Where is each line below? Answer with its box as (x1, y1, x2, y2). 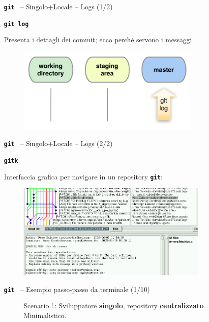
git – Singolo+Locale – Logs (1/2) (4, 1, 113, 11)
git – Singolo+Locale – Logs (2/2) (4, 138, 113, 148)
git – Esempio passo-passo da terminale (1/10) (4, 284, 150, 294)
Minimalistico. (24, 310, 66, 321)
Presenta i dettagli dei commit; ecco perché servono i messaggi (4, 34, 192, 45)
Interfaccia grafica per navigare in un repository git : (4, 171, 163, 181)
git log (4, 20, 29, 28)
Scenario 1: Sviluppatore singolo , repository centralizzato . (24, 300, 206, 311)
